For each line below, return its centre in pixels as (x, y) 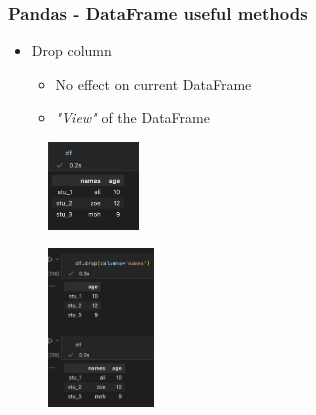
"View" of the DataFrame (132, 117)
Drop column (71, 50)
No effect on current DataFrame (153, 83)
